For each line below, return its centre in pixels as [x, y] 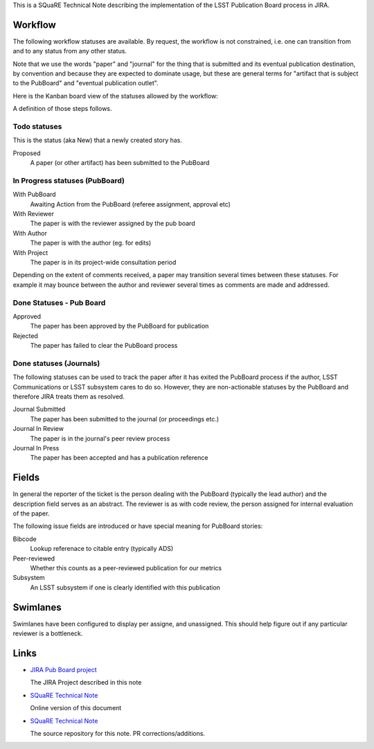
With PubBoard [34, 195]
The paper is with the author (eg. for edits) [91, 243]
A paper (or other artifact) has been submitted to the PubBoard [120, 163]
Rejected [25, 335]
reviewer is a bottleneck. [48, 633]
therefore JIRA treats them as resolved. [69, 397]
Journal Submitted [39, 409]
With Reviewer [34, 214]
